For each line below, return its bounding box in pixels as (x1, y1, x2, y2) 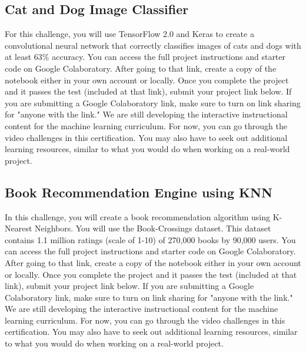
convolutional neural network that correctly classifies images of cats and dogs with (5, 39, 301, 51)
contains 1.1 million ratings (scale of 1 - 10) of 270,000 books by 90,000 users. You (5, 233, 296, 246)
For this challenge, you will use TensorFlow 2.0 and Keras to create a (5, 28, 254, 40)
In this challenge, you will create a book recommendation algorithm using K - (5, 210, 282, 223)
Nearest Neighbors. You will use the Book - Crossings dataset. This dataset (5, 222, 271, 234)
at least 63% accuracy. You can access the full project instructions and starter (5, 51, 286, 63)
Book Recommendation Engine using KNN (5, 183, 272, 201)
